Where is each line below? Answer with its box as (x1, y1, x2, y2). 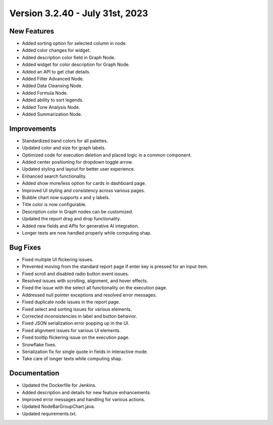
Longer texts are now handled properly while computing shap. (22, 229, 152, 236)
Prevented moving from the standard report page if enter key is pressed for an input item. (22, 263, 208, 269)
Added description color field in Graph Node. (22, 54, 116, 60)
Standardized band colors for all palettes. (22, 137, 108, 144)
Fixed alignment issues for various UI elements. (22, 327, 121, 333)
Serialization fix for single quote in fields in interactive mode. (22, 349, 148, 355)
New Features (9, 27, 54, 35)
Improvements (9, 124, 57, 133)
